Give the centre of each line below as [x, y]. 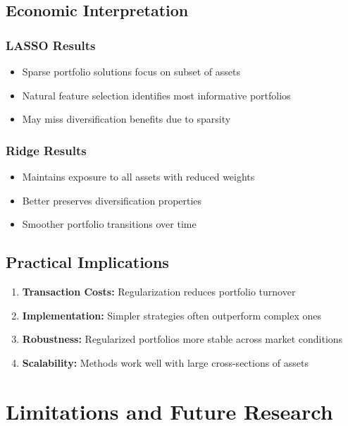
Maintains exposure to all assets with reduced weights [138, 176]
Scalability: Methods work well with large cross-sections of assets [166, 362]
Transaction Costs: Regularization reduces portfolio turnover [159, 291]
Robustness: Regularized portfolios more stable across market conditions [182, 339]
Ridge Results [46, 150]
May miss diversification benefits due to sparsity [126, 119]
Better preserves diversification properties [112, 200]
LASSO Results [51, 45]
